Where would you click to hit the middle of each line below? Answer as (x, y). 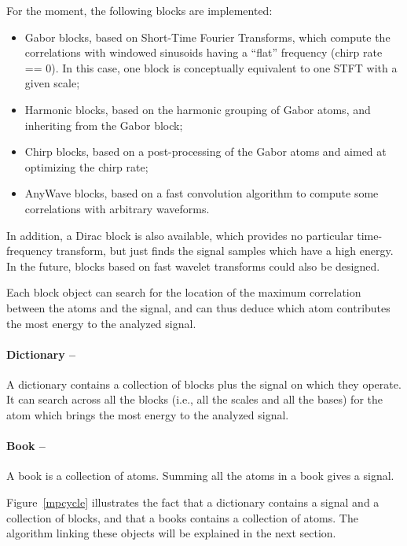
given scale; (52, 83)
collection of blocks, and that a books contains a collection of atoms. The (182, 517)
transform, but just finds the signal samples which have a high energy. (225, 251)
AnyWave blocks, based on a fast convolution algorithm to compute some (202, 193)
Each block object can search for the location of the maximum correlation (184, 292)
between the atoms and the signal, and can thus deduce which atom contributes (198, 307)
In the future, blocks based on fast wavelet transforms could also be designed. (193, 266)
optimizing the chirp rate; (86, 166)
